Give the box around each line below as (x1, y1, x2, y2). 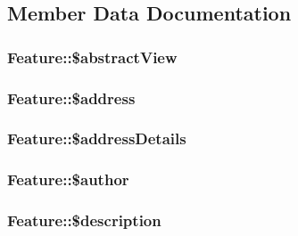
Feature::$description (7, 209, 161, 232)
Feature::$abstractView (7, 45, 178, 68)
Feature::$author (7, 168, 129, 191)
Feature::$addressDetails (7, 127, 186, 150)
